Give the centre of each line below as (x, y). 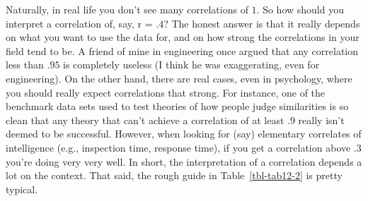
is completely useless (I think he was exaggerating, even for (191, 65)
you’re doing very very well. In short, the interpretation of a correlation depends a (184, 161)
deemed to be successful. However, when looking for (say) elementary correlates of (184, 134)
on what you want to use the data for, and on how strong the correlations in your (183, 37)
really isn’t (321, 120)
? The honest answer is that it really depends (262, 23)
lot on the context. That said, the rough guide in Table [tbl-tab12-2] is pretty (174, 175)
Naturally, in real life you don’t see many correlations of (127, 9)
